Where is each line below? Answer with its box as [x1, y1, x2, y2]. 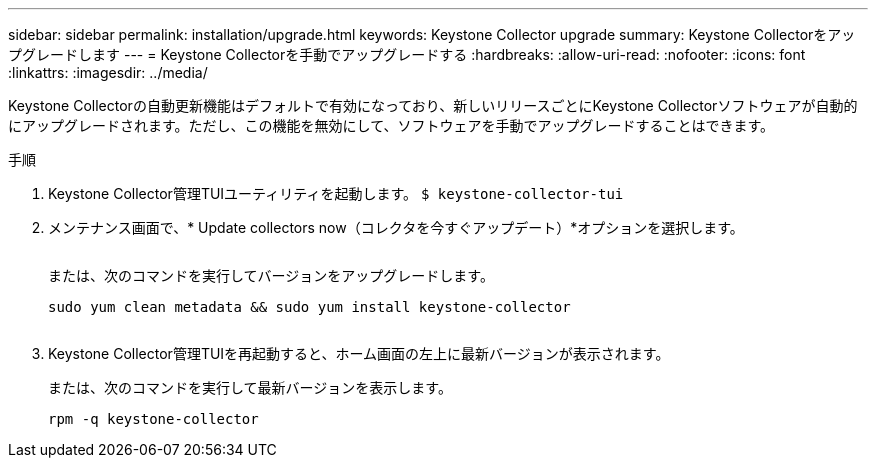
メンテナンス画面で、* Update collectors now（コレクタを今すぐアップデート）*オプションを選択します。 [48, 219, 744, 236]
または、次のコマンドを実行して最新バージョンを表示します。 [48, 379, 452, 396]
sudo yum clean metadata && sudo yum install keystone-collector [48, 299, 571, 315]
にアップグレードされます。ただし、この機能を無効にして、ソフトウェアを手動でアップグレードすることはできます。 [8, 117, 775, 134]
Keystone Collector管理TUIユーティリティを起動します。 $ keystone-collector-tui [48, 185, 624, 202]
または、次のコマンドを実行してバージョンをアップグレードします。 [48, 267, 494, 284]
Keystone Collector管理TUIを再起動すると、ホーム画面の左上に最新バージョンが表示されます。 [48, 345, 670, 362]
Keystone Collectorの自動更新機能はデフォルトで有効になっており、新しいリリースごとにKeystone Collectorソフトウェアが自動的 [8, 97, 858, 114]
